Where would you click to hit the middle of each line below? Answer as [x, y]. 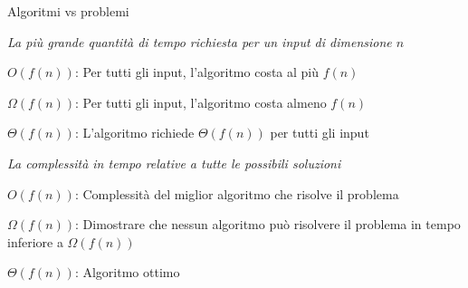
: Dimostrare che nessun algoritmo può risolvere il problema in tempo [268, 224]
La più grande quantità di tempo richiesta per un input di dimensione [200, 41]
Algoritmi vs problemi [68, 11]
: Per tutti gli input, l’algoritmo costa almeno [201, 102]
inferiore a [35, 241]
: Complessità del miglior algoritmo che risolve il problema [237, 193]
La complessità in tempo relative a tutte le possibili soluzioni [174, 163]
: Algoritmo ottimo [127, 272]
